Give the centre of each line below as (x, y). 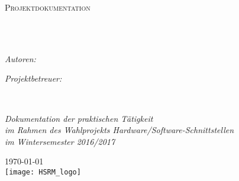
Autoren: (20, 58)
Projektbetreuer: (33, 78)
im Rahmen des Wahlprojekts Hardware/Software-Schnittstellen (119, 130)
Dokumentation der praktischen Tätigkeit (79, 118)
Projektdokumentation (48, 7)
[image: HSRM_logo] (43, 172)
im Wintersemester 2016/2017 (60, 141)
